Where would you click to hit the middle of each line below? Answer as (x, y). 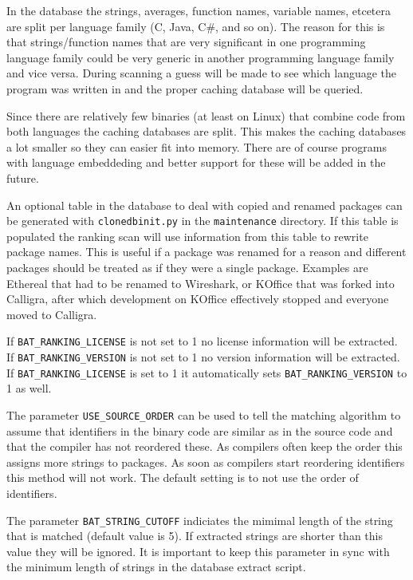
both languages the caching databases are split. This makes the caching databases (206, 131)
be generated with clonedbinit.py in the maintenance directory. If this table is (203, 221)
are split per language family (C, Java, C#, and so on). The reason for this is (196, 26)
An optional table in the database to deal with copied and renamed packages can (205, 205)
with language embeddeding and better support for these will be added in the (196, 162)
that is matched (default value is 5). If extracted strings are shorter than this (195, 536)
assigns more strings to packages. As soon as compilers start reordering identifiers (206, 462)
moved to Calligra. (52, 314)
